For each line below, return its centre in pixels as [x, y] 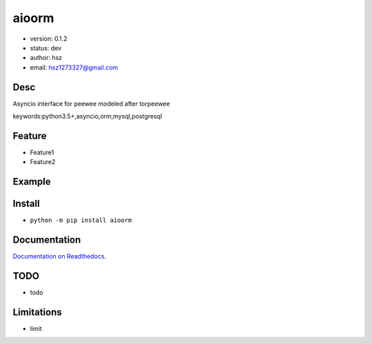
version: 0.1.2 [49, 39]
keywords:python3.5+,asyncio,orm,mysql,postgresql [87, 117]
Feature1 [42, 152]
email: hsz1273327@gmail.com [74, 67]
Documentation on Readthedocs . [60, 256]
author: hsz [46, 58]
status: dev [46, 48]
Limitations [37, 312]
